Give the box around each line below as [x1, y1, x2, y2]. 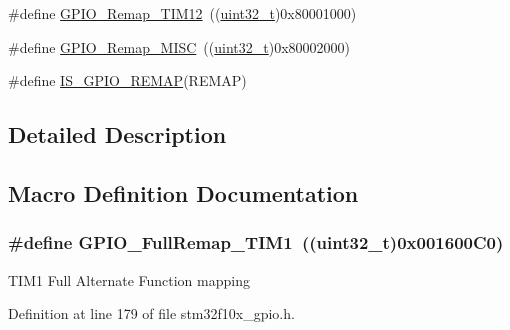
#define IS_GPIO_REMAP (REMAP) [8, 70, 247, 91]
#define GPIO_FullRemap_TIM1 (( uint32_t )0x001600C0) [8, 230, 504, 255]
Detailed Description [8, 119, 227, 150]
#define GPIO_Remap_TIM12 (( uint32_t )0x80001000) [8, 3, 357, 23]
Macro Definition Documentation [8, 177, 359, 208]
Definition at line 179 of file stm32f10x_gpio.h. [8, 303, 295, 324]
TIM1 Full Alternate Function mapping [8, 269, 250, 290]
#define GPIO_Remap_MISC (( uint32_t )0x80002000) [8, 36, 351, 57]
